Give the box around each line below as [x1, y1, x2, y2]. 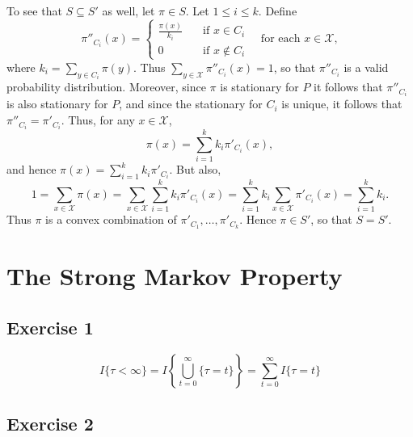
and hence [6, 161, 57, 178]
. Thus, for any [61, 111, 135, 128]
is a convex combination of [45, 211, 177, 228]
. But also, [169, 161, 221, 178]
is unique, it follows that [281, 95, 402, 112]
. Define [258, 2, 297, 19]
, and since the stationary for [119, 95, 263, 112]
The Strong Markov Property [6, 259, 343, 292]
